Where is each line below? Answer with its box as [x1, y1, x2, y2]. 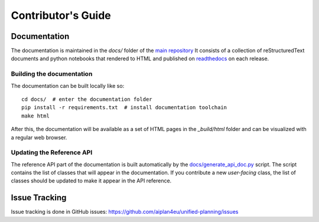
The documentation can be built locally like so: [11, 82, 125, 89]
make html [21, 112, 50, 119]
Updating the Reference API [11, 148, 93, 156]
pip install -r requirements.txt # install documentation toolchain [21, 104, 227, 111]
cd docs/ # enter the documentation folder [21, 96, 153, 103]
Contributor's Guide [11, 9, 112, 22]
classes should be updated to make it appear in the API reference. [11, 177, 172, 184]
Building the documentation [11, 70, 93, 78]
